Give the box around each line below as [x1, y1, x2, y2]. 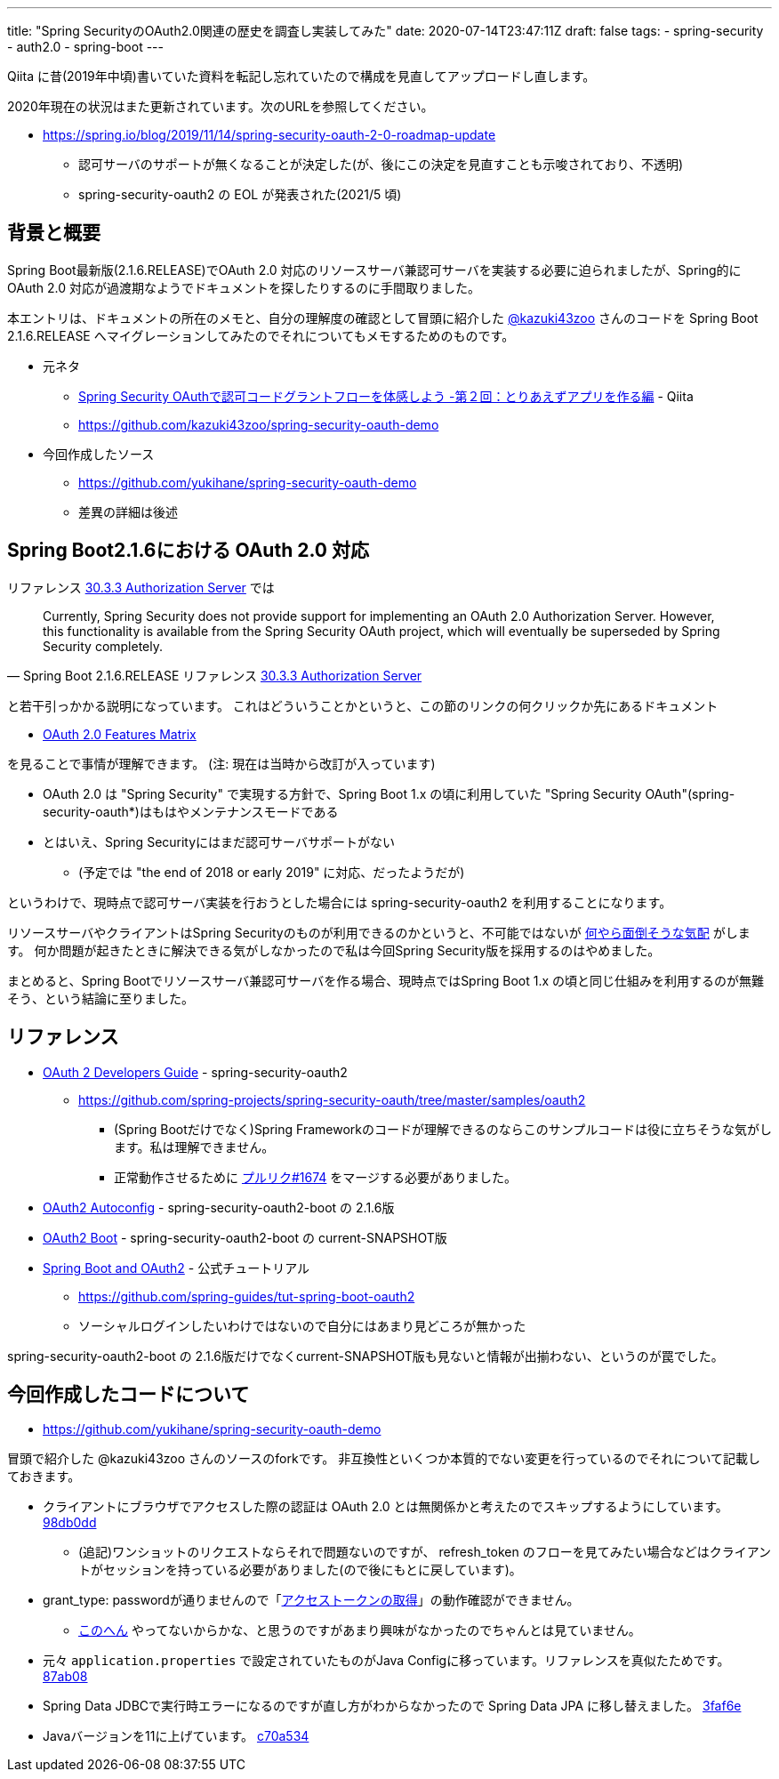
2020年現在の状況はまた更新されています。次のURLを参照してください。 [7, 99, 434, 114]
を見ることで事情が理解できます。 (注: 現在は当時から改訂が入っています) [7, 755, 436, 771]
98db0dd [43, 1515, 97, 1531]
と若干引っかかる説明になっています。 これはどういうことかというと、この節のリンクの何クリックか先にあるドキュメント [7, 697, 719, 713]
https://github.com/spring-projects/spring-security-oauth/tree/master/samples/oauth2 [78, 1091, 586, 1107]
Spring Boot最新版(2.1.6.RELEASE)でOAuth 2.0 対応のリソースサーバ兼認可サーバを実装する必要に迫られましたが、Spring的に [7, 262, 742, 278]
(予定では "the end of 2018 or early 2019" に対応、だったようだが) [78, 864, 465, 880]
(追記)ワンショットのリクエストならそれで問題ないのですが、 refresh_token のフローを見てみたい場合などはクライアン [78, 1544, 772, 1560]
